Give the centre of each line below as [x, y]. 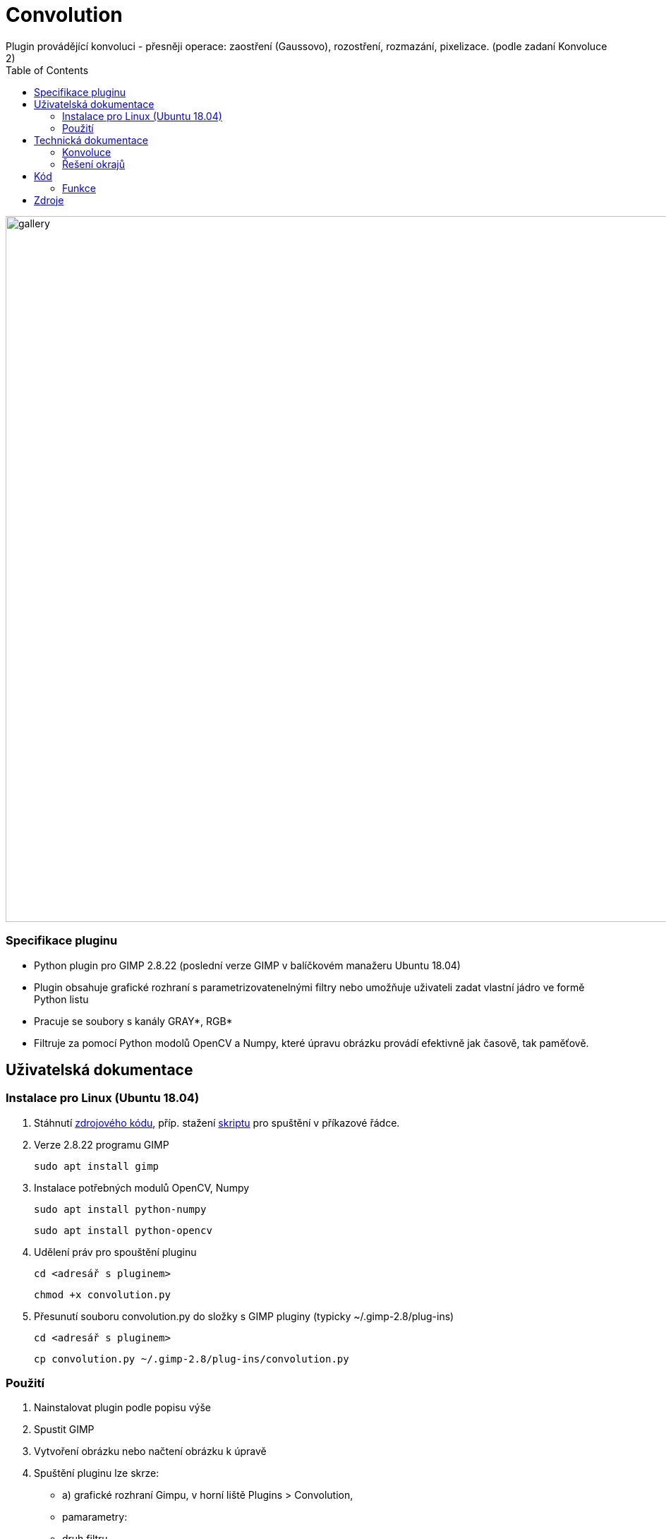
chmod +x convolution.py [102, 1294]
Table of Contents [47, 70]
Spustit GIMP [64, 1430]
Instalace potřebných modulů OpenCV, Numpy [142, 1187]
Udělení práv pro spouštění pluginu [115, 1252]
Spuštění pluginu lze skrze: [97, 1473]
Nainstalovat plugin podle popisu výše [122, 1408]
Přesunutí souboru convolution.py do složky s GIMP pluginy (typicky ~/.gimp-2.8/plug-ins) [244, 1316]
